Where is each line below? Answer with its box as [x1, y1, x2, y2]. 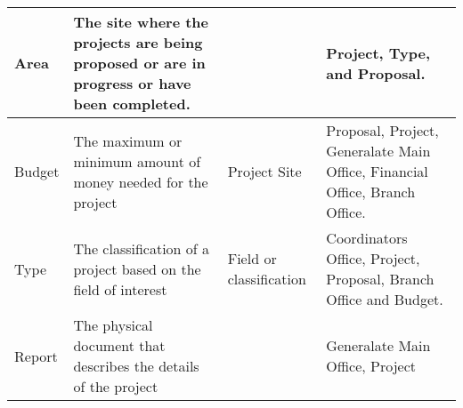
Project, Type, [326, 42, 431, 63]
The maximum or [73, 130, 183, 151]
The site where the [73, 12, 209, 32]
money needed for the [73, 171, 208, 192]
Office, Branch [326, 181, 416, 202]
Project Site [227, 161, 302, 181]
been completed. [73, 93, 191, 114]
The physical [73, 315, 153, 335]
